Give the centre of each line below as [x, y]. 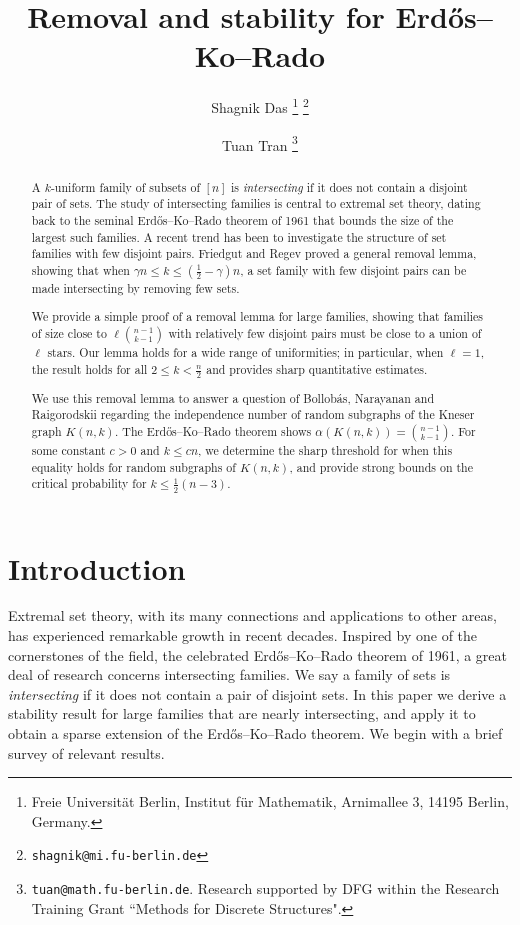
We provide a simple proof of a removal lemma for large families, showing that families [257, 316]
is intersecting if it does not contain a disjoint [349, 186]
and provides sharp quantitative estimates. [317, 368]
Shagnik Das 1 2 [260, 105]
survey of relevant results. [86, 752]
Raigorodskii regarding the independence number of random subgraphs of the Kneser [253, 414]
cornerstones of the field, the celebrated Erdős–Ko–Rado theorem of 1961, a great [257, 654]
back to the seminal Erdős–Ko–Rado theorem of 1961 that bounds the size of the [242, 219]
